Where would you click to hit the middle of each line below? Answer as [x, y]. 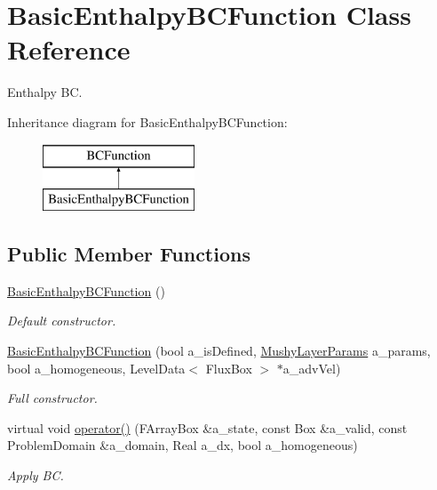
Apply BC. [36, 475]
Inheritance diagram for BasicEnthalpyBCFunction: [147, 121]
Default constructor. [62, 321]
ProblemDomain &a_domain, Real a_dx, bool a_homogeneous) [183, 445]
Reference [69, 49]
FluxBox [229, 368]
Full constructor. [52, 398]
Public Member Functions [129, 254]
